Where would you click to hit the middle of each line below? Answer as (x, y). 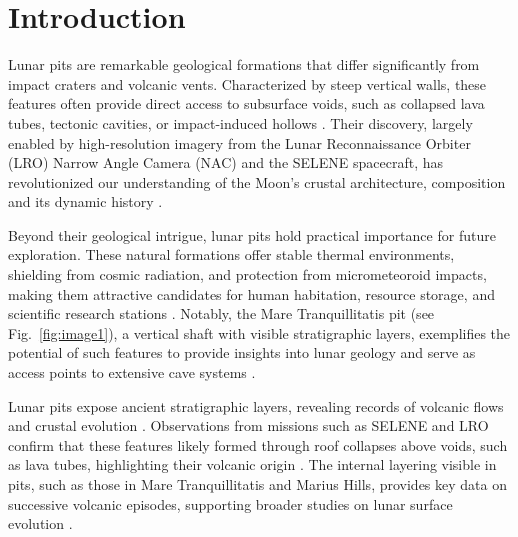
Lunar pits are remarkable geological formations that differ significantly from (244, 64)
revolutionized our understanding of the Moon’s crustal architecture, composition (257, 181)
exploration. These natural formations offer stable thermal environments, (231, 254)
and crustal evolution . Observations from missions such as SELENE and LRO (248, 425)
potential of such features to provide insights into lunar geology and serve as (242, 352)
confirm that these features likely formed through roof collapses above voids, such (258, 444)
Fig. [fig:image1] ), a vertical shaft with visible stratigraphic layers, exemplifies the (259, 332)
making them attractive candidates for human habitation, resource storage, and (251, 293)
